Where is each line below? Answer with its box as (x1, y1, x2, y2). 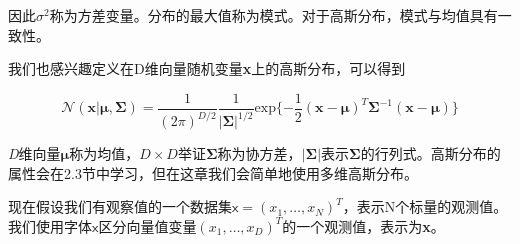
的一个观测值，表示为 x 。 (282, 215, 445, 236)
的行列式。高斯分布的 (360, 143, 501, 164)
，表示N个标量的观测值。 (342, 196, 508, 217)
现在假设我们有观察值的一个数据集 (8, 196, 232, 217)
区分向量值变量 (98, 215, 197, 236)
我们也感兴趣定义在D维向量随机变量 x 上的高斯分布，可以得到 (8, 58, 406, 79)
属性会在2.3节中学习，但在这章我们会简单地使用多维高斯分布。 (8, 162, 418, 183)
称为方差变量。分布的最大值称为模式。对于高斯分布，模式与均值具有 (49, 5, 498, 25)
